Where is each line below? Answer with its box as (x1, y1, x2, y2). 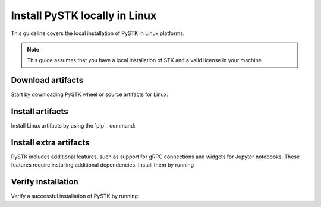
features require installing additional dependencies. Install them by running (11, 161, 194, 168)
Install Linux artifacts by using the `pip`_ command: (11, 122, 136, 129)
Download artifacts (11, 75, 84, 85)
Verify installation (11, 177, 78, 187)
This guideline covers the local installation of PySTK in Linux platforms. (11, 30, 185, 37)
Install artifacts (11, 107, 68, 117)
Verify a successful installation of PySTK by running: (11, 193, 140, 200)
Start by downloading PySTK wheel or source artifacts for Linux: (11, 91, 169, 98)
